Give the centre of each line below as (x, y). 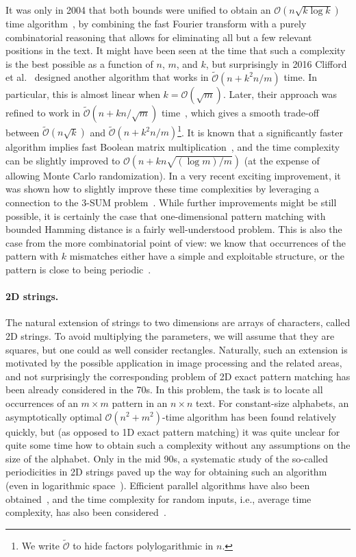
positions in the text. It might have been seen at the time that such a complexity (176, 50)
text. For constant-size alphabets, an (272, 403)
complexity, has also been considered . (86, 512)
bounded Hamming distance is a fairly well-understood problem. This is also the (174, 229)
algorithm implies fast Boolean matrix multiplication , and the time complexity (173, 147)
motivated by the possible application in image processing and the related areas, (174, 363)
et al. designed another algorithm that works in (107, 77)
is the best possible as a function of (79, 63)
